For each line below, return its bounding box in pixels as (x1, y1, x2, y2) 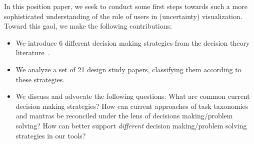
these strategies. (15, 74, 65, 84)
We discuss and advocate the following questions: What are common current (15, 91, 250, 101)
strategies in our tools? (15, 130, 86, 140)
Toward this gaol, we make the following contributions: (4, 21, 172, 31)
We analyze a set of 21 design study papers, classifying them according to (15, 64, 241, 74)
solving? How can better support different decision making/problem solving (15, 120, 247, 130)
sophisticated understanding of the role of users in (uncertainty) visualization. (4, 11, 242, 21)
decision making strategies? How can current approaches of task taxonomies (15, 100, 248, 111)
